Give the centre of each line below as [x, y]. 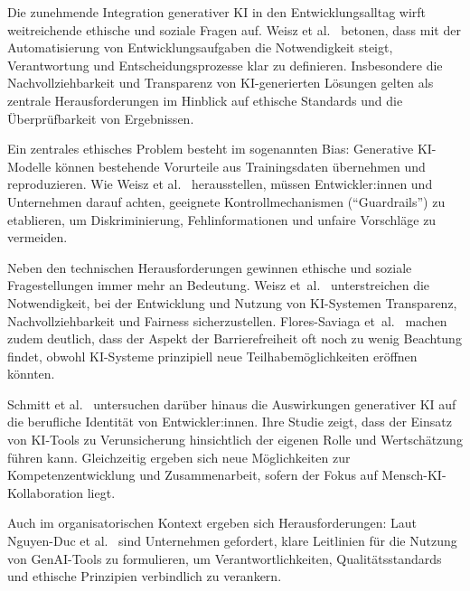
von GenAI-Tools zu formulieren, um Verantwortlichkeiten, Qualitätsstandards [225, 558]
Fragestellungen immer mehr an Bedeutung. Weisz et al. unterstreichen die [219, 285]
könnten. [31, 374]
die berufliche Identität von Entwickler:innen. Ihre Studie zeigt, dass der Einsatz [230, 422]
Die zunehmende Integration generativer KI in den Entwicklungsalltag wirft [217, 12]
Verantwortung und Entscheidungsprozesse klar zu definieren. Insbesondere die [225, 65]
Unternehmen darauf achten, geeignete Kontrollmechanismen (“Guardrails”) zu [226, 201]
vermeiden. [38, 237]
